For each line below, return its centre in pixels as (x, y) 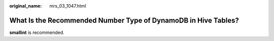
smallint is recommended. (37, 32)
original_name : (26, 6)
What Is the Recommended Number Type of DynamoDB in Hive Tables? (124, 20)
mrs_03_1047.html (68, 6)
